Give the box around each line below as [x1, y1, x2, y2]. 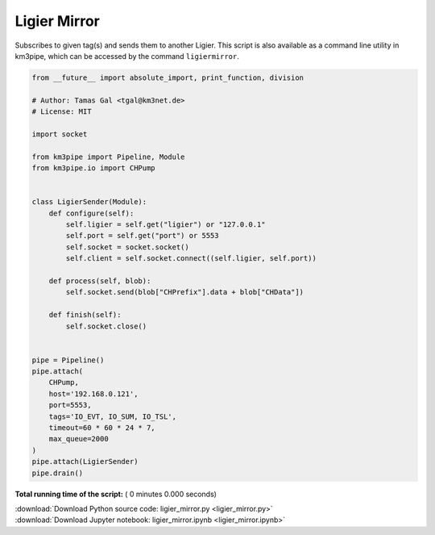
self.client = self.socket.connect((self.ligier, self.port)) [65, 254, 317, 263]
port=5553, [48, 400, 92, 410]
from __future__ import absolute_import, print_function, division [31, 73, 304, 82]
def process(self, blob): [48, 276, 151, 286]
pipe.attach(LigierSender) [31, 457, 139, 466]
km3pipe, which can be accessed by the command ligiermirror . [14, 51, 239, 61]
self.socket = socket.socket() [65, 242, 189, 252]
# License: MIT [31, 107, 92, 116]
